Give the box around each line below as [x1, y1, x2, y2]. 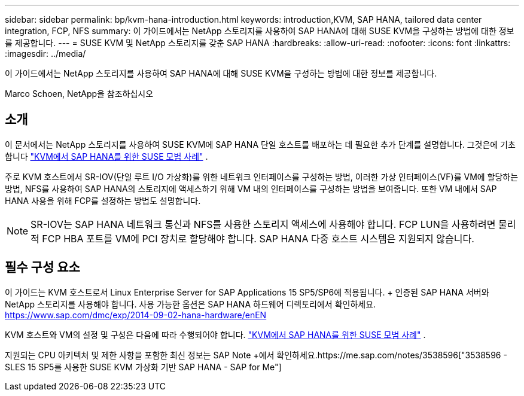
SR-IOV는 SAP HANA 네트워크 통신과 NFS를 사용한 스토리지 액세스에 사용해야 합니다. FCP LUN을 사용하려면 [31, 218, 496, 230]
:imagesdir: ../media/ [5, 48, 86, 59]
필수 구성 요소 [5, 260, 80, 275]
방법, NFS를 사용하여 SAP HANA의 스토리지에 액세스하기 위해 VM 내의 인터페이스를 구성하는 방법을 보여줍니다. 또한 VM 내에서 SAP [5, 183, 497, 194]
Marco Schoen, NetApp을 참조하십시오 [5, 89, 154, 99]
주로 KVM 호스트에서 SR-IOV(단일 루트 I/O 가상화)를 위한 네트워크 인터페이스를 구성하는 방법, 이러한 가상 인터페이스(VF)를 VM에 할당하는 [5, 171, 519, 182]
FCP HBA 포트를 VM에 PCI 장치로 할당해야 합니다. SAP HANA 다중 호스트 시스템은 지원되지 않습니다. [42, 232, 474, 245]
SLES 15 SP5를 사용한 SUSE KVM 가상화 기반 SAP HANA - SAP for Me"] [5, 361, 282, 372]
